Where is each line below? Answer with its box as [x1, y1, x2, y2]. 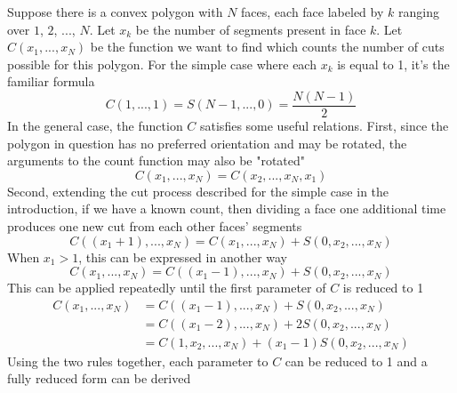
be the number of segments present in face [135, 20, 366, 38]
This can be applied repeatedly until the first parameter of [7, 278, 326, 297]
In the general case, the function [7, 116, 183, 135]
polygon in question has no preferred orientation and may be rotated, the [7, 133, 407, 152]
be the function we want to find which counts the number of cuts [90, 37, 445, 56]
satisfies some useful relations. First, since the [200, 116, 449, 135]
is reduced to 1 [342, 278, 424, 297]
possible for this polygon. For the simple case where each [7, 54, 317, 73]
